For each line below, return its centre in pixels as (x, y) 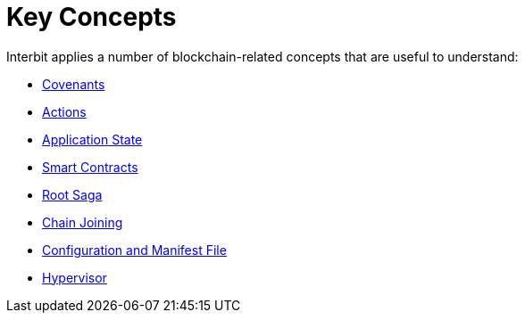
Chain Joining (83, 222)
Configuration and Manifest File (134, 250)
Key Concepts (92, 17)
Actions (64, 111)
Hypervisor (75, 277)
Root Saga (72, 194)
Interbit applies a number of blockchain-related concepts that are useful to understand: (262, 56)
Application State (92, 139)
